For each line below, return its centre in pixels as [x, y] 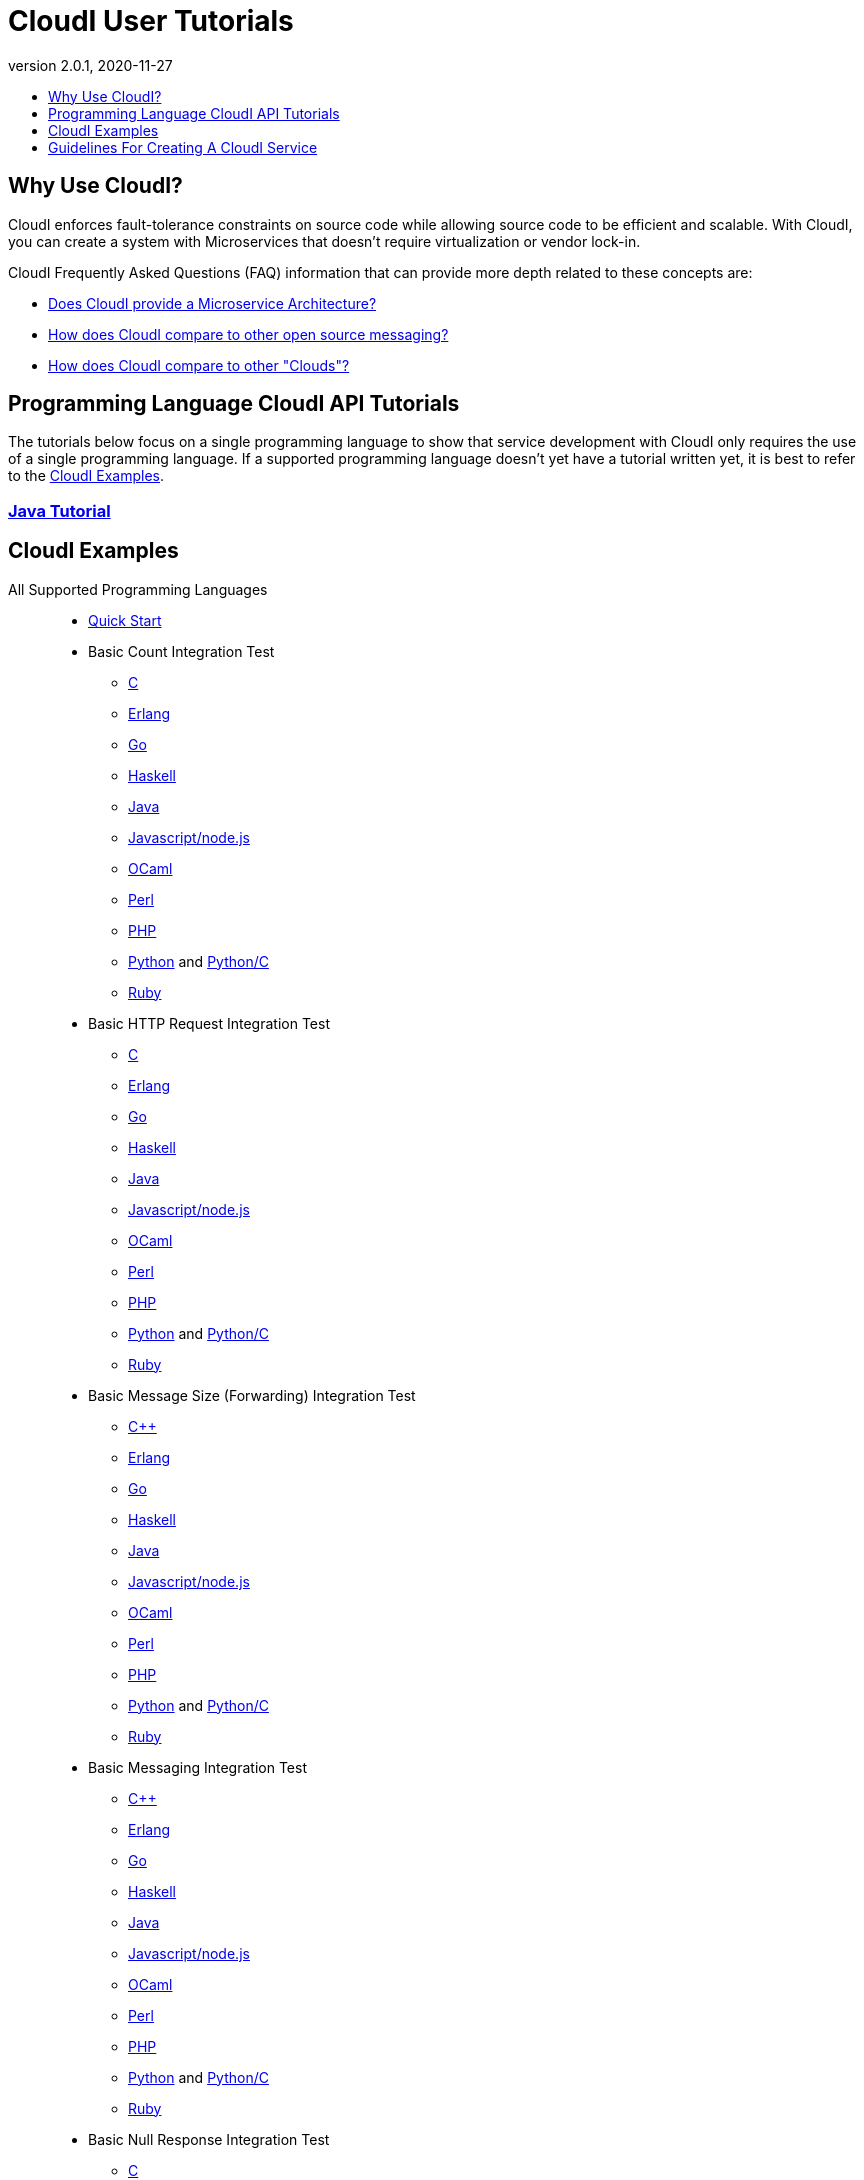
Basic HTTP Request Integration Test [209, 1023]
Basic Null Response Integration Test [209, 2139]
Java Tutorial [59, 510]
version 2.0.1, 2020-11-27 [90, 65]
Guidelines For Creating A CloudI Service [183, 147]
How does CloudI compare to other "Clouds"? [199, 365]
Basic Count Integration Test [181, 651]
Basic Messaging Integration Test [197, 1767]
